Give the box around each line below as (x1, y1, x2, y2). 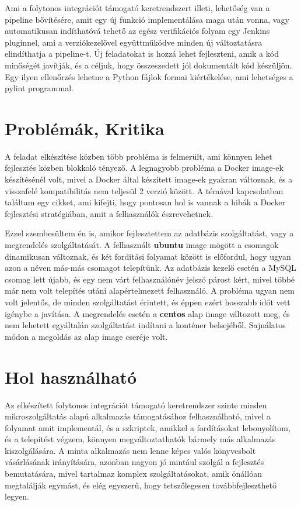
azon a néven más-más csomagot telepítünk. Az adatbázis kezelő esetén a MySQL (5, 261, 296, 274)
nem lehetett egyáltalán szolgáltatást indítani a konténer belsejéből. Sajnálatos (5, 319, 286, 331)
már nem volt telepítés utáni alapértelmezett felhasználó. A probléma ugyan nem (5, 284, 295, 297)
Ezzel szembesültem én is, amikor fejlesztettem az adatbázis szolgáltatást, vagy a (5, 227, 294, 239)
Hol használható (5, 364, 137, 388)
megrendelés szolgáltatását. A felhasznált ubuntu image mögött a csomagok (5, 239, 279, 251)
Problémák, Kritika (5, 116, 164, 140)
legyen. (5, 490, 29, 502)
